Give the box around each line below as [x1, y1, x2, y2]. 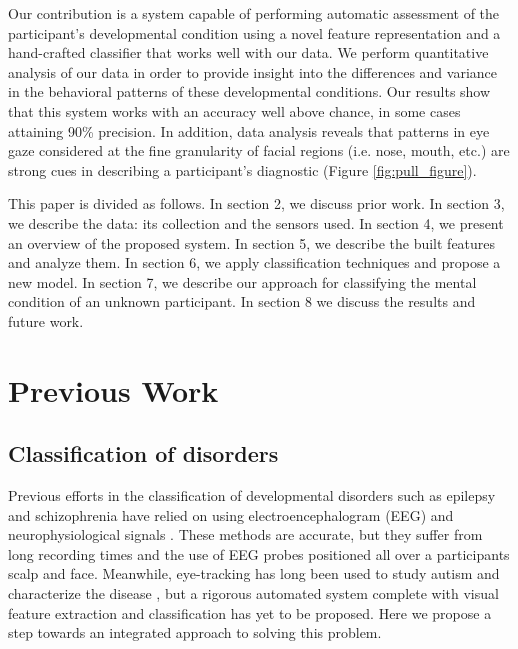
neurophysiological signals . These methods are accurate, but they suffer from [8, 524, 483, 545]
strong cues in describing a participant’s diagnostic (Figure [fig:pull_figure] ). [8, 159, 477, 180]
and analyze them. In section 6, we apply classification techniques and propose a [8, 252, 501, 273]
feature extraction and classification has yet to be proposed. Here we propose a [8, 602, 492, 623]
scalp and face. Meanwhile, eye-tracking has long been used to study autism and [8, 563, 500, 584]
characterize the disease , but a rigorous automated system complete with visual [8, 583, 499, 604]
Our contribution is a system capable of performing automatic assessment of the [8, 3, 500, 23]
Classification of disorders [8, 438, 279, 469]
